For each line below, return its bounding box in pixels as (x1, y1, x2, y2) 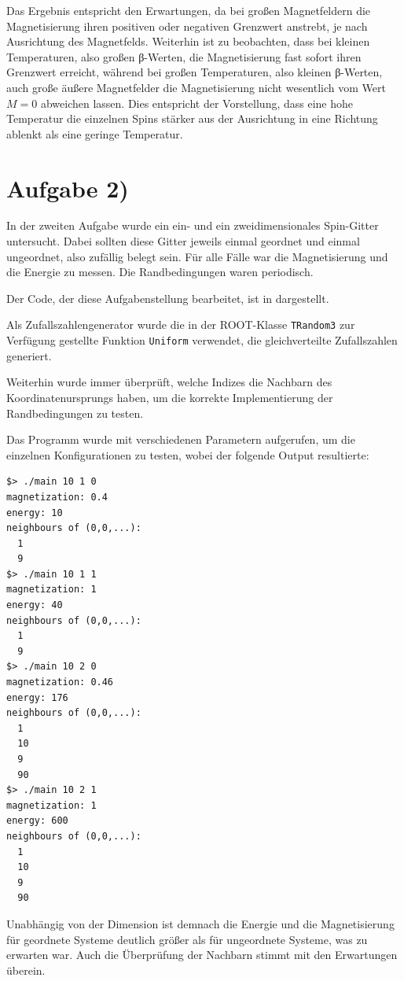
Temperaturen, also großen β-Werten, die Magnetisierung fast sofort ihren (6, 48, 362, 65)
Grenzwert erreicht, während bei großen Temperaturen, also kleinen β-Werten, (6, 64, 383, 80)
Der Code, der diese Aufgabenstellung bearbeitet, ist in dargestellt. (6, 290, 329, 306)
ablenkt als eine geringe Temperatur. (6, 125, 183, 142)
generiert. (6, 347, 52, 363)
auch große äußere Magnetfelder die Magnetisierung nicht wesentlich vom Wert (6, 79, 386, 95)
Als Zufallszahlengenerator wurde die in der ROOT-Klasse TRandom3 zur (6, 316, 355, 333)
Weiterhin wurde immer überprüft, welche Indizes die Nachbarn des (6, 374, 332, 390)
